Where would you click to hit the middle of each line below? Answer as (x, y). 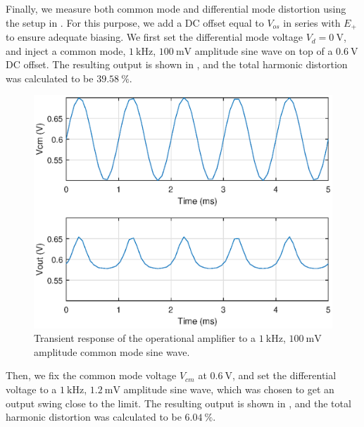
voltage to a (31, 389)
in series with (312, 22)
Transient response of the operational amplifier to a (145, 338)
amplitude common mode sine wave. (112, 351)
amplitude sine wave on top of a (264, 50)
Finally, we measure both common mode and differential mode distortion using (176, 8)
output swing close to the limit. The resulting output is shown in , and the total (178, 403)
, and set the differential (284, 375)
